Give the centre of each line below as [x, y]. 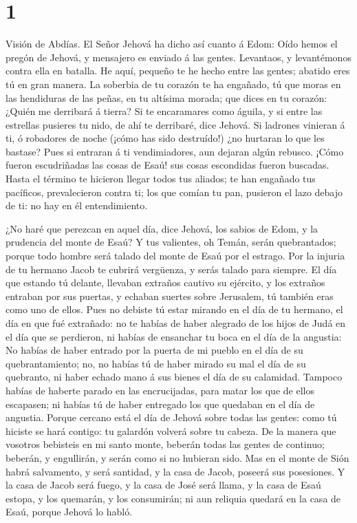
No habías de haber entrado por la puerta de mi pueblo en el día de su [154, 350]
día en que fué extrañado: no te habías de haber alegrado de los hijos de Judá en [176, 323]
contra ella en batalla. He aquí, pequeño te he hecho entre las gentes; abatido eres [178, 71]
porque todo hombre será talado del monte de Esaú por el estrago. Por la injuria [175, 256]
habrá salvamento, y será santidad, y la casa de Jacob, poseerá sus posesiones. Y [175, 471]
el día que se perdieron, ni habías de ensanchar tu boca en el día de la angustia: [174, 336]
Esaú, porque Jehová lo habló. [69, 512]
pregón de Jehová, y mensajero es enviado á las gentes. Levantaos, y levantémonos [178, 57]
